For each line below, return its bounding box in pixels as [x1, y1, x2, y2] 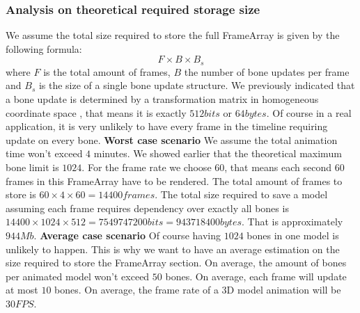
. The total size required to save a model [155, 187, 328, 202]
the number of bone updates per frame [184, 64, 350, 79]
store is [6, 187, 36, 202]
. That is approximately [242, 214, 343, 229]
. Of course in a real [266, 105, 352, 120]
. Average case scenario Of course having [33, 227, 221, 242]
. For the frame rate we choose [81, 160, 212, 175]
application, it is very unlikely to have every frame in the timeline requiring [6, 119, 328, 134]
